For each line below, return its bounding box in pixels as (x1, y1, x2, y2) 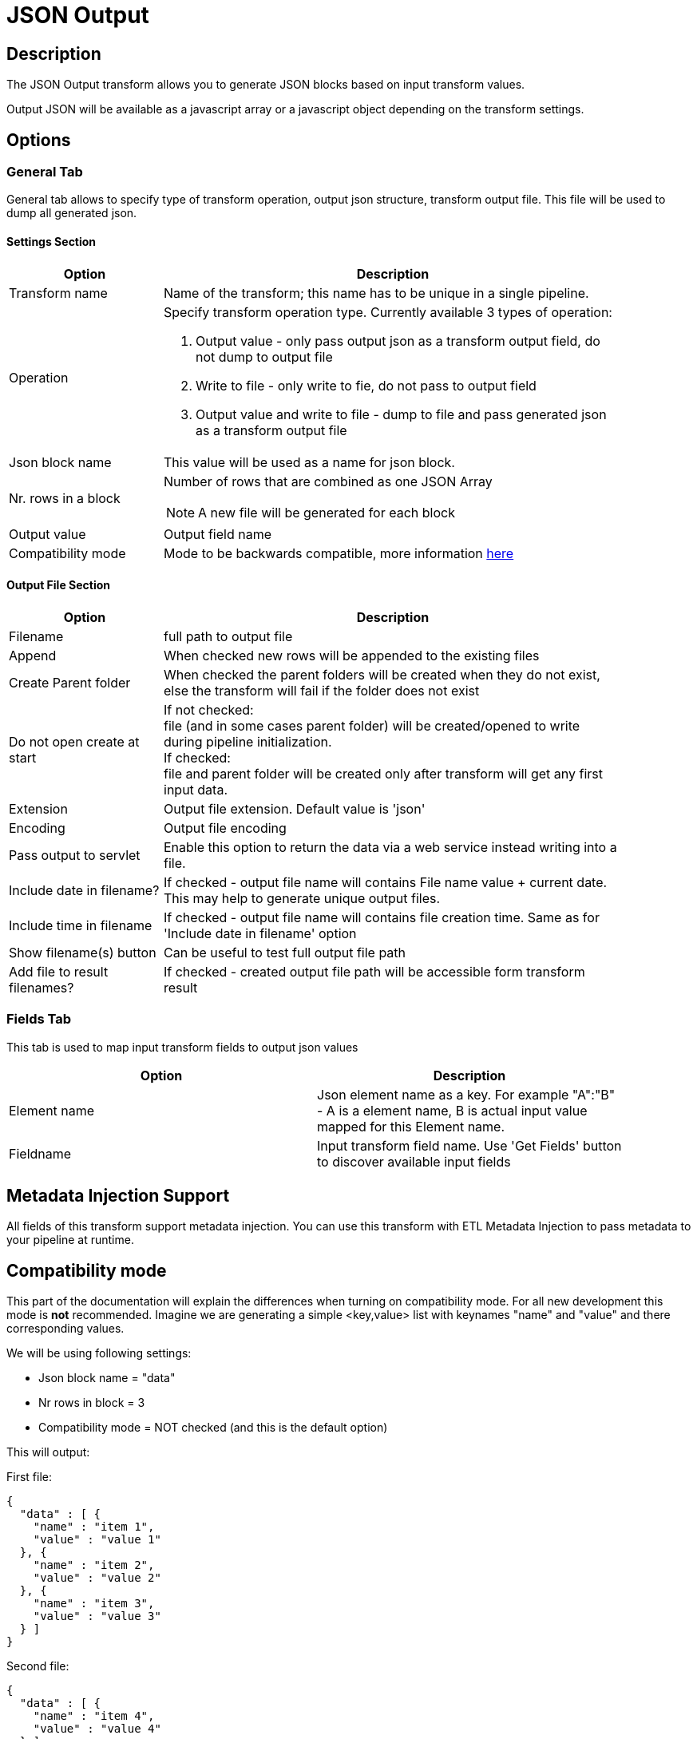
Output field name (164, 525, 271, 542)
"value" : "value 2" (33, 1571, 161, 1585)
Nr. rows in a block (9, 489, 121, 506)
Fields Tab (6, 1011, 72, 1028)
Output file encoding (164, 819, 287, 836)
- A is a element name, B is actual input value (317, 1102, 588, 1119)
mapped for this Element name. (317, 1118, 505, 1135)
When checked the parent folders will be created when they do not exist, (164, 666, 600, 683)
